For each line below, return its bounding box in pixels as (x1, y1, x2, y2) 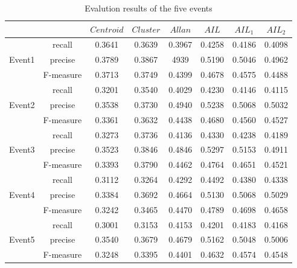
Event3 (9, 143, 35, 156)
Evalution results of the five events (85, 2, 212, 14)
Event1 (9, 53, 35, 66)
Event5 (9, 233, 35, 246)
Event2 (9, 98, 35, 110)
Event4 (9, 188, 35, 200)
